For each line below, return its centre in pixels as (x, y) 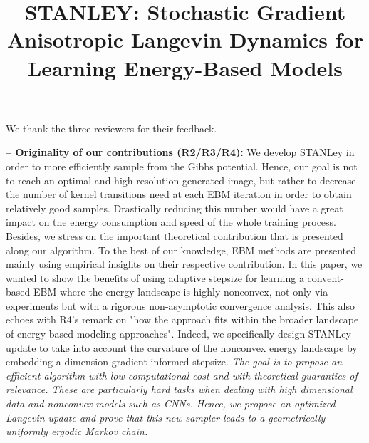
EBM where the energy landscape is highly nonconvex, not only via (181, 292)
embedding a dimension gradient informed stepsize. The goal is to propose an (174, 361)
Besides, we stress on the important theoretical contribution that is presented (175, 235)
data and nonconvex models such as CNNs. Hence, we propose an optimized (171, 403)
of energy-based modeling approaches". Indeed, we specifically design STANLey (178, 334)
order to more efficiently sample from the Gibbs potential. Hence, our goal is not (182, 166)
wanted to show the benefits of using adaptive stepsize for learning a (155, 277)
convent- (326, 277)
